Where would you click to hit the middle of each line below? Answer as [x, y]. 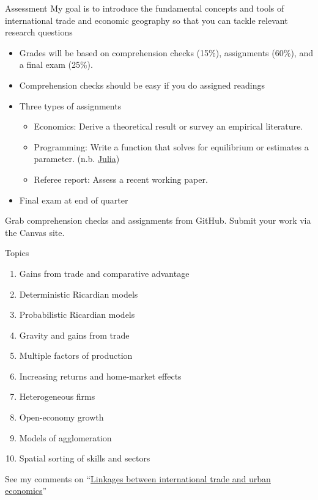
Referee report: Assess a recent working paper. [121, 179]
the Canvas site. [35, 232]
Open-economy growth [61, 417]
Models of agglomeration [65, 437]
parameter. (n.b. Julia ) [77, 159]
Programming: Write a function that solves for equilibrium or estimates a [171, 146]
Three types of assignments [70, 105]
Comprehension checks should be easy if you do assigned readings [142, 85]
